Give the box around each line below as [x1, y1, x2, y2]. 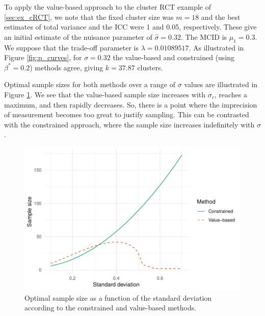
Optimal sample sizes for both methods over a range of [4, 79, 176, 90]
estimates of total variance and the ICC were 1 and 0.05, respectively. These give [4, 21, 257, 32]
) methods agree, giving [30, 62, 103, 72]
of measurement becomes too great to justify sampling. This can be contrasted [4, 109, 249, 120]
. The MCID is [180, 31, 227, 42]
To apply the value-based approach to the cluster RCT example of [4, 2, 211, 12]
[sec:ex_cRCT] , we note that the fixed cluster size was [4, 11, 174, 22]
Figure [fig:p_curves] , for [4, 52, 82, 63]
